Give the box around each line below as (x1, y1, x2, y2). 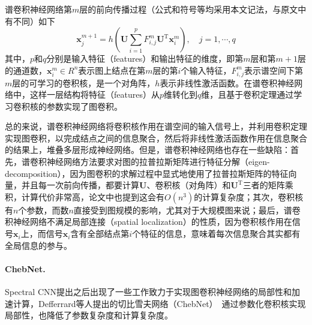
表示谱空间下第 (244, 64, 304, 76)
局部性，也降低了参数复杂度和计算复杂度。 (5, 309, 173, 321)
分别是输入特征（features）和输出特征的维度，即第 (46, 52, 244, 65)
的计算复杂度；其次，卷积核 (194, 190, 304, 203)
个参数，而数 (18, 203, 69, 216)
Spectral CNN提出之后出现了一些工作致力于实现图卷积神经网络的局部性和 (5, 285, 292, 298)
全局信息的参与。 (5, 239, 72, 251)
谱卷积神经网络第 (5, 3, 72, 15)
